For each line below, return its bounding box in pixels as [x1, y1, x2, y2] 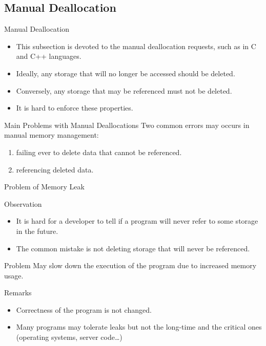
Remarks [4, 287, 32, 298]
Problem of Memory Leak [4, 181, 85, 192]
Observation [4, 198, 42, 209]
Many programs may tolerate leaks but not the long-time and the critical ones [16, 321, 262, 332]
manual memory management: [4, 129, 99, 140]
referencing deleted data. [16, 164, 94, 175]
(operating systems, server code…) [16, 332, 122, 342]
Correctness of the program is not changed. [16, 304, 152, 315]
